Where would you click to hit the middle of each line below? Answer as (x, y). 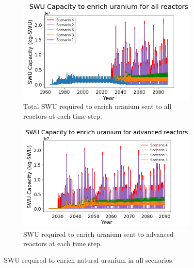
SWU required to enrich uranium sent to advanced (98, 234)
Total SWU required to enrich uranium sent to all (97, 106)
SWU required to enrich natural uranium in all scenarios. (89, 260)
